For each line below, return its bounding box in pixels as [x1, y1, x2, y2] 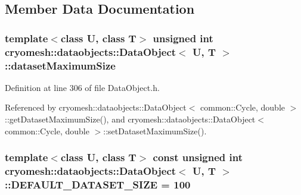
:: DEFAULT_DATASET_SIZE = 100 [5, 177, 191, 191]
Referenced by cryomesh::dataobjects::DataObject [5, 101, 187, 114]
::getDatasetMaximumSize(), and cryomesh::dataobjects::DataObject [5, 113, 256, 125]
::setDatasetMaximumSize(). [103, 124, 207, 137]
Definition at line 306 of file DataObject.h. [5, 81, 160, 93]
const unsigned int [153, 150, 243, 165]
